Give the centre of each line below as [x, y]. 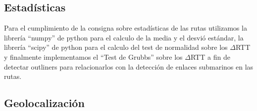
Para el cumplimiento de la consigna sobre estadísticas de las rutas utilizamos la [126, 28]
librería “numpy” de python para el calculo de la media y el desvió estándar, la [124, 37]
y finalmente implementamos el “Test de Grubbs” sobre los [93, 56]
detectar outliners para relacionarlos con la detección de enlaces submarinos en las [129, 66]
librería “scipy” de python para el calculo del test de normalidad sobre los [116, 47]
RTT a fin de [210, 56]
